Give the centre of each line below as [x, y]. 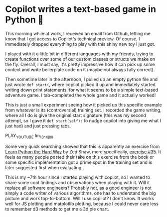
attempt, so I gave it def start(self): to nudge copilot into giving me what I [83, 120]
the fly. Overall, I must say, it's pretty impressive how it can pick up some [80, 64]
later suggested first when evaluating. [44, 167]
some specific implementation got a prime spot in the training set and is [79, 162]
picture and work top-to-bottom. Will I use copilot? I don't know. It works [80, 198]
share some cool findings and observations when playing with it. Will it [78, 182]
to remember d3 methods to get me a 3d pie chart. [57, 209]
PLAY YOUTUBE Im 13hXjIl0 [29, 136]
